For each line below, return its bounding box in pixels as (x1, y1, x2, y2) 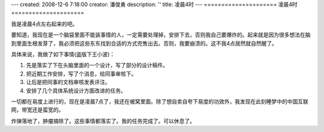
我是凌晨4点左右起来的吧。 (11, 20, 78, 27)
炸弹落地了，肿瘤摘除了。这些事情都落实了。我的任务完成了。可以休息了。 (11, 117, 195, 124)
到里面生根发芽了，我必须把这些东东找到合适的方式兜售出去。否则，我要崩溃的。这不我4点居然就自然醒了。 (11, 40, 278, 47)
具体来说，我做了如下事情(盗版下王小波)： (11, 50, 115, 58)
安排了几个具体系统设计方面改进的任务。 (26, 87, 126, 94)
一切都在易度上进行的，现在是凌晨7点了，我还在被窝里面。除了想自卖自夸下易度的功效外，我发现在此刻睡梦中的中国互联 (11, 98, 308, 105)
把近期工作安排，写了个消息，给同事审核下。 (26, 70, 137, 77)
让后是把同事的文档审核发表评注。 (26, 79, 110, 86)
